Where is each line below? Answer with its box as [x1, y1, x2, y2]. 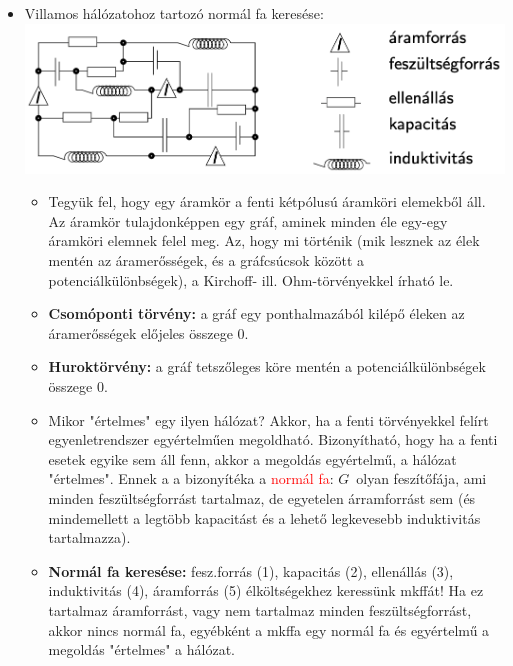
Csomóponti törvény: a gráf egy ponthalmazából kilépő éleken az [48, 303, 465, 324]
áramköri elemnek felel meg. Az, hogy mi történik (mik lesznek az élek [48, 230, 480, 251]
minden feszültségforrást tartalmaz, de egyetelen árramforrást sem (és [48, 487, 476, 508]
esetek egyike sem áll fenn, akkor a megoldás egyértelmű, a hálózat [48, 448, 457, 469]
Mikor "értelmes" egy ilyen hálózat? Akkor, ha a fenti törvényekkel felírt [48, 409, 489, 430]
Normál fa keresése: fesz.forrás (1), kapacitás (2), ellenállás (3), [48, 560, 454, 581]
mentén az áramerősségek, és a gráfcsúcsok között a [48, 250, 365, 271]
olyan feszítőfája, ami [356, 468, 487, 489]
